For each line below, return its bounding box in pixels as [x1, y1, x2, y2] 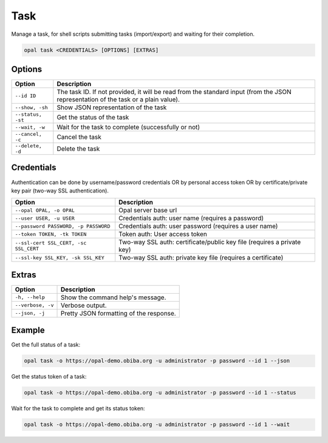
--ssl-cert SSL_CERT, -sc [15, 240, 87, 246]
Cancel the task [56, 133, 101, 141]
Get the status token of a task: [11, 373, 87, 380]
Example [11, 325, 45, 336]
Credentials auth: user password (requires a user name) [118, 222, 278, 231]
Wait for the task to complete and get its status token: [11, 405, 145, 412]
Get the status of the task [56, 113, 129, 121]
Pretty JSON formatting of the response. [60, 309, 176, 317]
